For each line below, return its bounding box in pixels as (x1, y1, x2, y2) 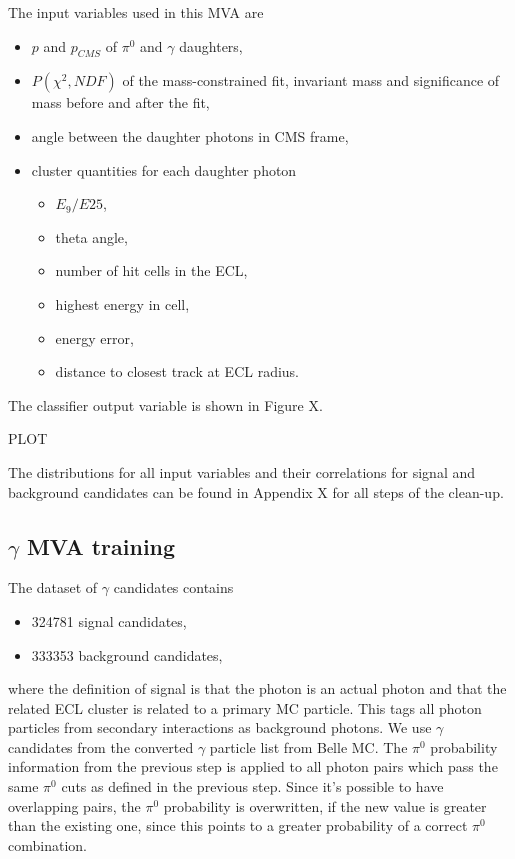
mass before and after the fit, (31, 92, 210, 113)
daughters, (179, 35, 243, 56)
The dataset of (8, 577, 98, 598)
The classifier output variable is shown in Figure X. (8, 394, 323, 415)
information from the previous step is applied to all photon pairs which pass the (8, 756, 498, 777)
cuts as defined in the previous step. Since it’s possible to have (61, 776, 444, 797)
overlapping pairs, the (8, 795, 141, 816)
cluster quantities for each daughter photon (31, 159, 297, 180)
